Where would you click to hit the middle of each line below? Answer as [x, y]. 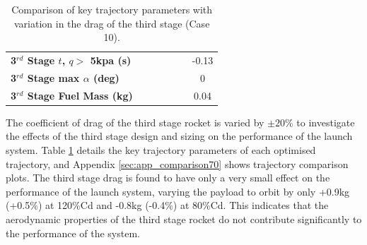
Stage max [53, 77]
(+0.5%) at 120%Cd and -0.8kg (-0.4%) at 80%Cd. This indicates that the [167, 205]
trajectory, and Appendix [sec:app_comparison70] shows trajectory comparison [177, 163]
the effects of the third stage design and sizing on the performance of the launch [179, 136]
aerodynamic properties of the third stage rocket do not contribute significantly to [184, 219]
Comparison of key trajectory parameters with [112, 9]
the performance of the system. [73, 233]
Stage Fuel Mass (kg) [80, 95]
